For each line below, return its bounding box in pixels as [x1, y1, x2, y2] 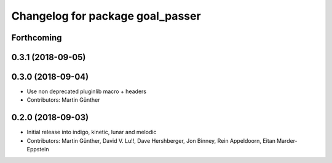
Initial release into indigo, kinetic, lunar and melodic [26, 129, 157, 136]
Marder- [277, 137, 298, 144]
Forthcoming [11, 32, 62, 43]
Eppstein [26, 146, 49, 153]
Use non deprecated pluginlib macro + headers [26, 88, 147, 95]
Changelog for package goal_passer [11, 9, 201, 23]
